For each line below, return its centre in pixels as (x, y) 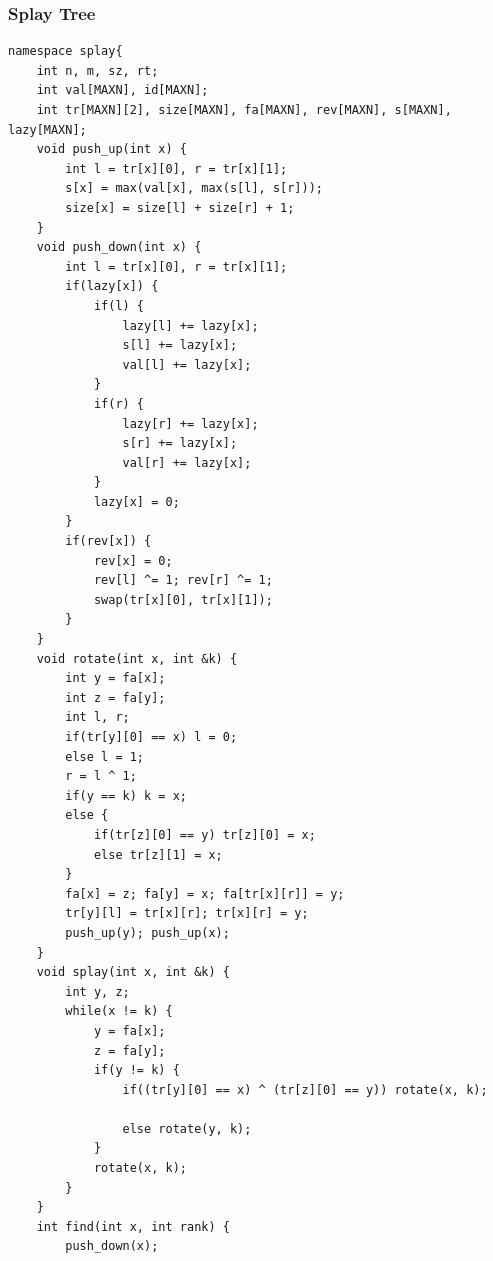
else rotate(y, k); (187, 1128)
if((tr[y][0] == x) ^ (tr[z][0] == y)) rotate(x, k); (305, 1089)
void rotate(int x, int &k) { (137, 658)
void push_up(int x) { (111, 149)
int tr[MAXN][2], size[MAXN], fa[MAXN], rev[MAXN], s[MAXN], (244, 110)
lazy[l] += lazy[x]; (190, 325)
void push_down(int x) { (119, 247)
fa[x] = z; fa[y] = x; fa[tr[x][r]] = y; (205, 893)
